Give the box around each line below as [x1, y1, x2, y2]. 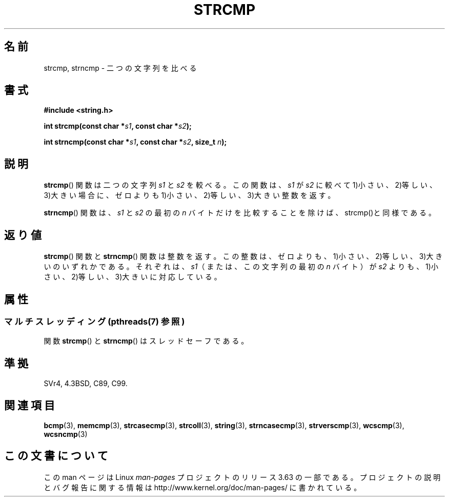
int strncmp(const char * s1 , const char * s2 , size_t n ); [44, 137, 227, 147]
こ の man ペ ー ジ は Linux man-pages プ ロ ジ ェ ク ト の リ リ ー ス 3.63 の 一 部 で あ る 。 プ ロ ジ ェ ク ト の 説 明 [44, 472, 441, 482]
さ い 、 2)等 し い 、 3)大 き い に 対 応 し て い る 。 [44, 272, 221, 282]
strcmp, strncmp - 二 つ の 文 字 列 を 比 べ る [44, 63, 197, 72]
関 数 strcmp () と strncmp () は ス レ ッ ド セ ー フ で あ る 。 [44, 336, 249, 346]
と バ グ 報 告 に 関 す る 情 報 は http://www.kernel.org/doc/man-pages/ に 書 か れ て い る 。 [44, 483, 361, 492]
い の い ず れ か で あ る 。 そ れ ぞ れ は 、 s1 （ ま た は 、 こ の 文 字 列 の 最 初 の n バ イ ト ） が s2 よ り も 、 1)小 [44, 262, 438, 271]
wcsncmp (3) [44, 430, 88, 439]
